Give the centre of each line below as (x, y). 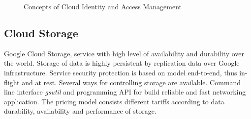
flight (12, 82)
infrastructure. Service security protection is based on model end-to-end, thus (121, 72)
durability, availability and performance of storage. (80, 111)
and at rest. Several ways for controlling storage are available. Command (131, 82)
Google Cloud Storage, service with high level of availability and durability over (124, 53)
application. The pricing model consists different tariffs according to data (114, 101)
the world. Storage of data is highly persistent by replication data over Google (122, 63)
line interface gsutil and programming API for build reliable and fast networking (125, 92)
